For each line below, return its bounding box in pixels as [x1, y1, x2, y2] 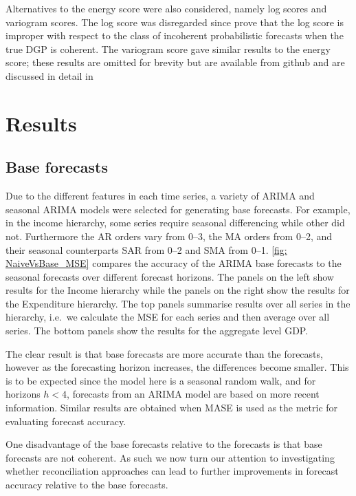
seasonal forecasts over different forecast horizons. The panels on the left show [5, 269, 334, 283]
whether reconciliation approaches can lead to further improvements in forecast [5, 464, 339, 478]
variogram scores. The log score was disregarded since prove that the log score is [5, 14, 344, 29]
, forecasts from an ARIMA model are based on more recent [67, 387, 320, 401]
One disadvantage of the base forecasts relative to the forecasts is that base [5, 437, 322, 451]
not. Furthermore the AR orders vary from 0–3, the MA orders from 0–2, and [5, 228, 333, 243]
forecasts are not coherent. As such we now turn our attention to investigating [5, 450, 335, 464]
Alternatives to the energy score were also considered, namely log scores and [5, 1, 327, 15]
